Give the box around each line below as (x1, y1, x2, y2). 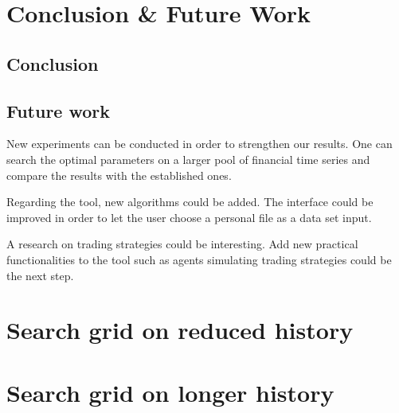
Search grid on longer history (6, 376, 334, 408)
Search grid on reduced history (6, 314, 354, 346)
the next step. (6, 267, 74, 283)
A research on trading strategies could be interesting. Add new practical (6, 236, 358, 252)
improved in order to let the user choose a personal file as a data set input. (6, 208, 372, 225)
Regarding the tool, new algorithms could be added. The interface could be (6, 193, 374, 210)
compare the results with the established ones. (6, 166, 232, 183)
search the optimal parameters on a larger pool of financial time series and (6, 150, 370, 167)
